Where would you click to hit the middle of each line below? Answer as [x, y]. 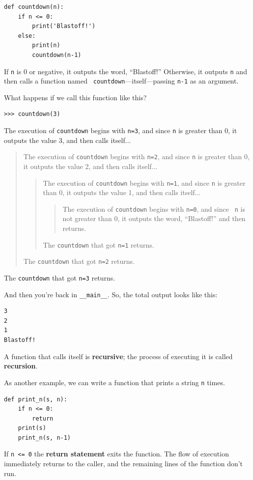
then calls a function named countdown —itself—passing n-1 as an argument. [121, 81]
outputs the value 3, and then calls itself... [68, 140]
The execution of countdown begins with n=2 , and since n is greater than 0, [136, 156]
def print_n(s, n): [36, 399]
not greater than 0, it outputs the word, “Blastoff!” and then [154, 218]
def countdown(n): [34, 7]
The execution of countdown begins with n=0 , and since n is [154, 209]
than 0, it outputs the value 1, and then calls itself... [122, 192]
